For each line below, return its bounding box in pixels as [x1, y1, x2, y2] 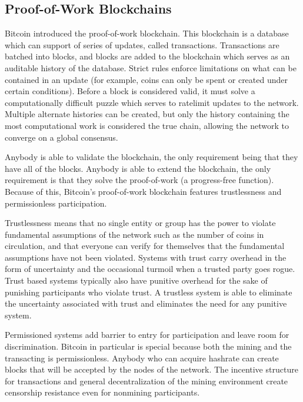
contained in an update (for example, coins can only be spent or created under [5, 73, 288, 85]
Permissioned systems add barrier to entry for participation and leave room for [5, 328, 289, 341]
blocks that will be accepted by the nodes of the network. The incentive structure [5, 363, 298, 376]
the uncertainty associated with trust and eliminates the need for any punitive [5, 297, 287, 310]
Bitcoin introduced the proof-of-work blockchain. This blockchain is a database [5, 27, 289, 39]
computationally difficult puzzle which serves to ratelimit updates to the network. [5, 96, 299, 108]
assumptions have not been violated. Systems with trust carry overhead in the [5, 251, 287, 263]
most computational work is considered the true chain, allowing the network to [5, 119, 289, 131]
